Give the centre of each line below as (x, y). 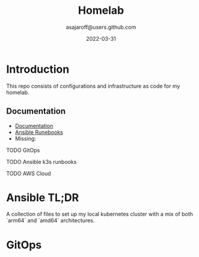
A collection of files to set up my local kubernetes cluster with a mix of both (100, 214)
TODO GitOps (23, 150)
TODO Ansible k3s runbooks (41, 162)
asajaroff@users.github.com (101, 27)
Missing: (25, 138)
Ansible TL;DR (43, 197)
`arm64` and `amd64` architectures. (51, 220)
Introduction (38, 69)
